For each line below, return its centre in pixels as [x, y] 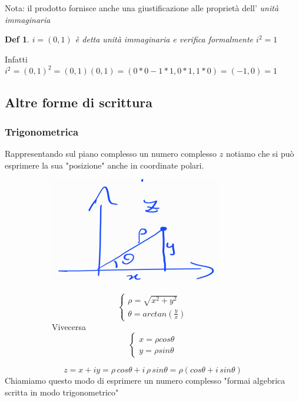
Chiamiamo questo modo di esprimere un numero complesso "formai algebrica [145, 380]
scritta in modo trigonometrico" [62, 392]
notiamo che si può [260, 153]
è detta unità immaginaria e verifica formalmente [164, 39]
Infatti [16, 59]
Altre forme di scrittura [79, 102]
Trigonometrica [42, 131]
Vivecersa [69, 326]
